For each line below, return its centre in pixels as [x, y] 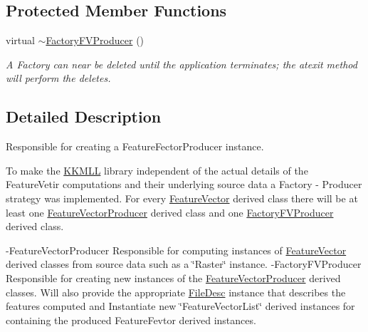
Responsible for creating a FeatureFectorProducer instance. [135, 146]
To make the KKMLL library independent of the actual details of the [157, 170]
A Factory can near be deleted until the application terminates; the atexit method [182, 64]
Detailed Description [84, 116]
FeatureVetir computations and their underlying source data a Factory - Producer [184, 184]
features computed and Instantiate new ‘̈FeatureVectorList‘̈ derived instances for [180, 306]
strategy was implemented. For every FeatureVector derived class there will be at [182, 198]
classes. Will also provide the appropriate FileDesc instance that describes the [176, 292]
